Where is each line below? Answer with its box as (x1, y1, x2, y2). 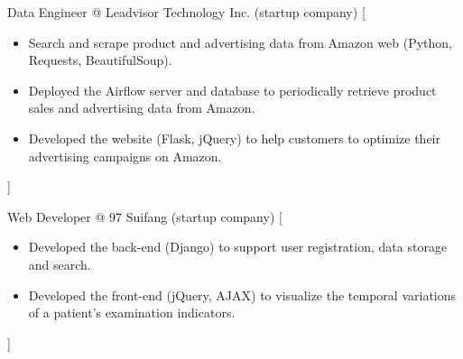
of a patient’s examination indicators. (28, 303, 236, 322)
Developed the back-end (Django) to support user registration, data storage (28, 237, 448, 256)
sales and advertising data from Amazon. (28, 98, 255, 117)
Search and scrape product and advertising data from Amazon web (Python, (28, 32, 452, 51)
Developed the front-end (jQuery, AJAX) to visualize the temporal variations (28, 285, 457, 304)
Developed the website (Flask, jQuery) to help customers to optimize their (28, 128, 440, 147)
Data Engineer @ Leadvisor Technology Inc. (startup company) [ (7, 3, 366, 21)
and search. (28, 254, 91, 273)
